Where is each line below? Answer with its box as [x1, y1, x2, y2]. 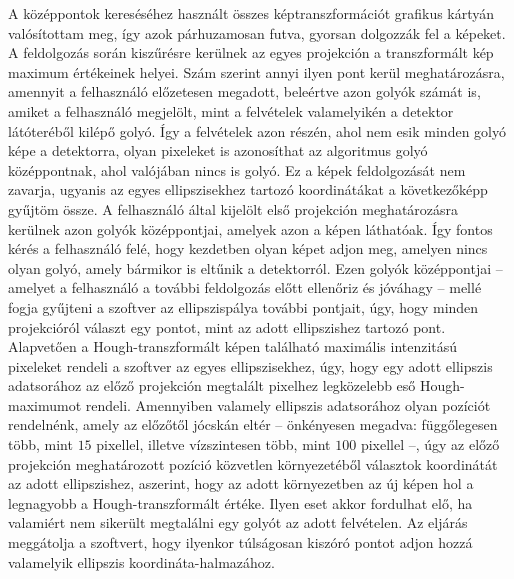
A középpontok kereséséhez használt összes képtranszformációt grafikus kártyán [8, 3, 495, 23]
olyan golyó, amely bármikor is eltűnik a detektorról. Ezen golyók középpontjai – [8, 257, 503, 278]
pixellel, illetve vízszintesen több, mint [96, 434, 331, 455]
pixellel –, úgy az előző [360, 434, 500, 455]
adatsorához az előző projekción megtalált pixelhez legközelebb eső [8, 375, 416, 396]
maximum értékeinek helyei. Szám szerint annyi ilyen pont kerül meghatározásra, [8, 61, 505, 82]
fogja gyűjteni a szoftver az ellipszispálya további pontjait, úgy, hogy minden [8, 296, 479, 317]
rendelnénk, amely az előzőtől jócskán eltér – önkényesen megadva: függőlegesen [8, 414, 498, 435]
